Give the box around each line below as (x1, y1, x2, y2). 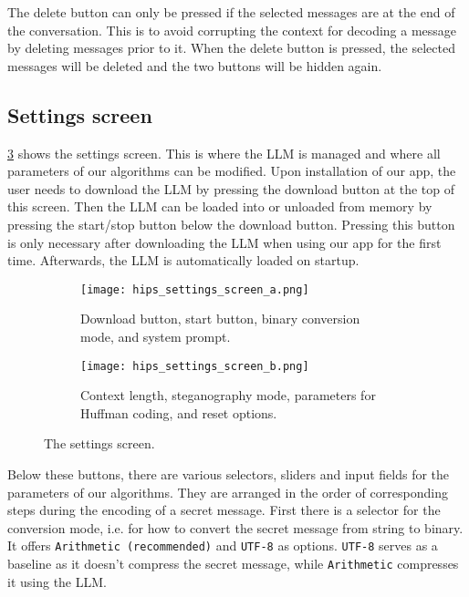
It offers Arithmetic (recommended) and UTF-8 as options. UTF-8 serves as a (7, 536, 438, 555)
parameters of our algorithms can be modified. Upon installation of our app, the (7, 161, 456, 180)
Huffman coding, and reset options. (80, 403, 277, 422)
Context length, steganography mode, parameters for (80, 386, 376, 405)
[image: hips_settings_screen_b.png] (80, 359, 309, 373)
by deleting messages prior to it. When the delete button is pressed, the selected (7, 38, 455, 57)
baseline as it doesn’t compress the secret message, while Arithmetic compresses (7, 554, 459, 573)
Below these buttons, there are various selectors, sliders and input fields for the (7, 465, 450, 484)
